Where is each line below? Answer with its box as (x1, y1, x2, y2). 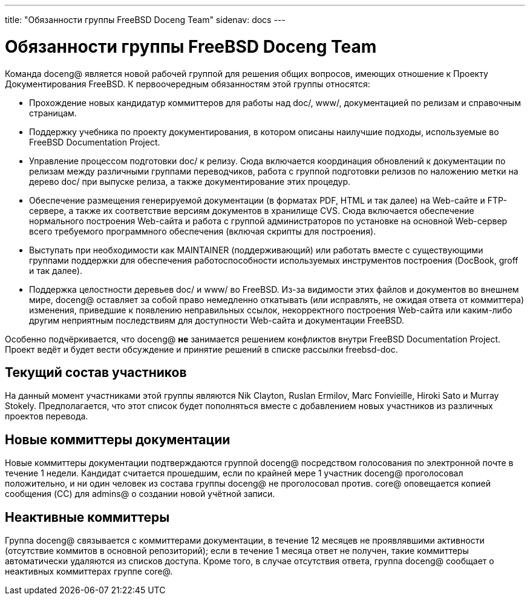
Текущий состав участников (5, 364, 187, 380)
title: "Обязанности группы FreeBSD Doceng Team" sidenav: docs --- (5, 15, 286, 25)
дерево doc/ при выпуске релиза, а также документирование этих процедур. (29, 176, 351, 187)
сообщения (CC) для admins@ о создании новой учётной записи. (5, 488, 275, 499)
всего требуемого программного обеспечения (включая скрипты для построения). (29, 225, 376, 236)
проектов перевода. (5, 411, 88, 422)
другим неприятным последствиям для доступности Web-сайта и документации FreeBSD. (29, 315, 405, 325)
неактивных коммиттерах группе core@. (5, 566, 173, 577)
